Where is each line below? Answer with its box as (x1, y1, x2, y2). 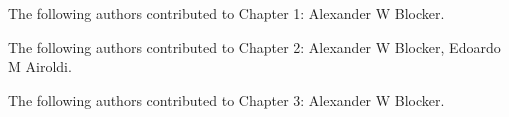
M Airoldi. (8, 56, 72, 77)
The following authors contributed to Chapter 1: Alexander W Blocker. (8, 3, 445, 23)
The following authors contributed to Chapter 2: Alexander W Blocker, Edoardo (8, 36, 501, 57)
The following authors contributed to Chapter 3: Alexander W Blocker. (8, 89, 445, 110)
